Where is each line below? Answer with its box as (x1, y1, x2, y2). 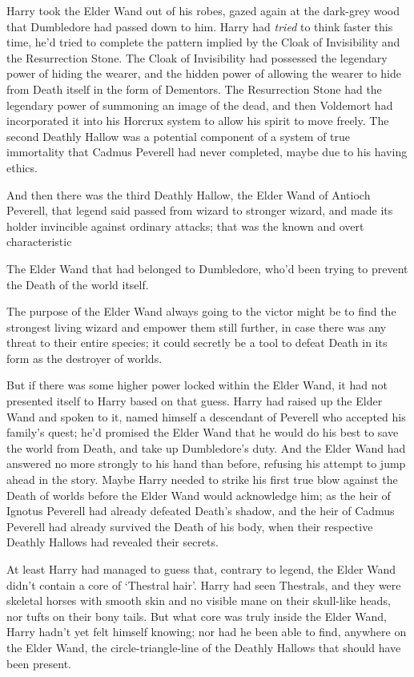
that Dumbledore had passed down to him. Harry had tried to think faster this (6, 18, 393, 34)
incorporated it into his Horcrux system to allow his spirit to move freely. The (6, 112, 389, 129)
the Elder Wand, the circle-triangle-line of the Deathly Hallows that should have (6, 639, 401, 655)
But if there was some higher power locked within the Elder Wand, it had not (6, 377, 388, 393)
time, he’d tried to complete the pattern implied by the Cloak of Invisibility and (6, 34, 400, 50)
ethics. (6, 159, 38, 175)
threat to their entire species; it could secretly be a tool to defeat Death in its (6, 334, 388, 351)
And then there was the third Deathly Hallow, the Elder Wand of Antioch (6, 186, 371, 203)
